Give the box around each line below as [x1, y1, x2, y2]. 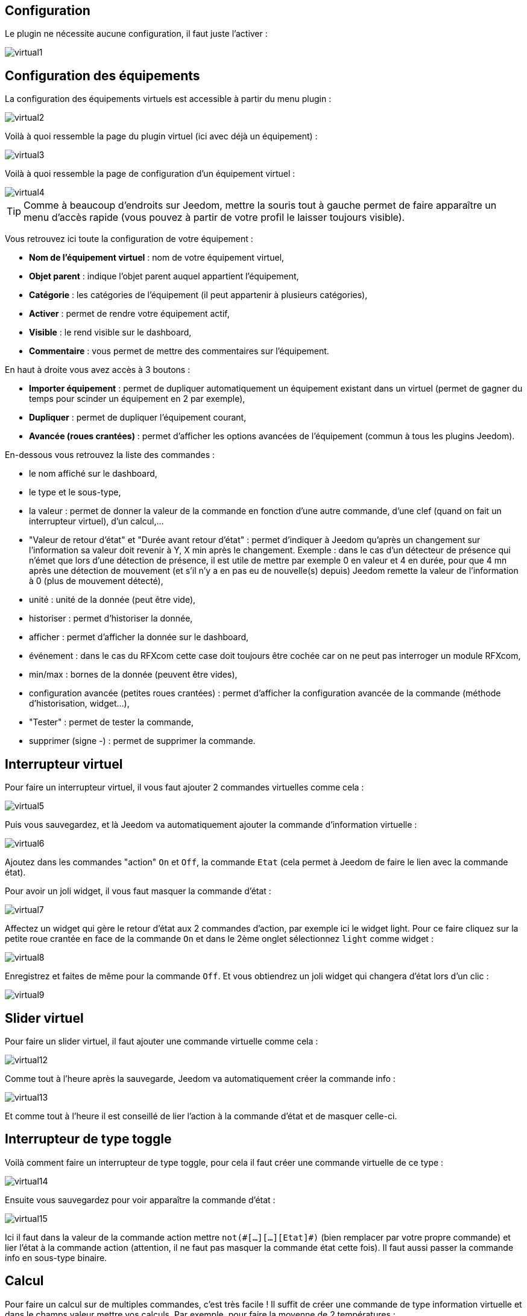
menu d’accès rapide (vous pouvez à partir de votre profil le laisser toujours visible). [24, 211, 405, 224]
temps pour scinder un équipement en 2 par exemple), [29, 393, 245, 404]
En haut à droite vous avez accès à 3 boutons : [5, 364, 191, 375]
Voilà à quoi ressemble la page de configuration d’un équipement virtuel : [5, 168, 295, 179]
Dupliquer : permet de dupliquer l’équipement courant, [29, 412, 247, 423]
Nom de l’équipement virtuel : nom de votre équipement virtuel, [29, 252, 285, 263]
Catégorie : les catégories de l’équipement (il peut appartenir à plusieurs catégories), [29, 290, 368, 300]
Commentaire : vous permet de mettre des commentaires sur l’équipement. [29, 346, 329, 357]
